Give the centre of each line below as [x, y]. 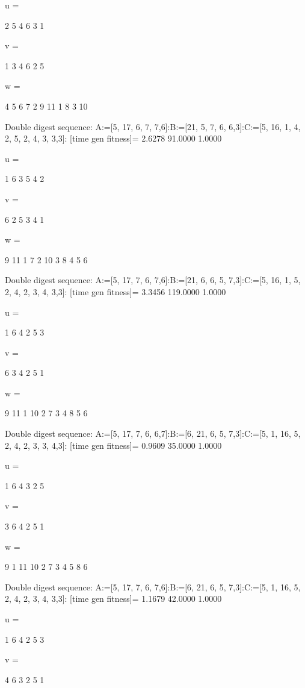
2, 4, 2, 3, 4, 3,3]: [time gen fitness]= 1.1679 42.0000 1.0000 [113, 599]
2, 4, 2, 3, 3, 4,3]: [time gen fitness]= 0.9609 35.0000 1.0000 [113, 445]
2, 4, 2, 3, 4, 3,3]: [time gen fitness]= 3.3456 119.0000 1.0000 [116, 291]
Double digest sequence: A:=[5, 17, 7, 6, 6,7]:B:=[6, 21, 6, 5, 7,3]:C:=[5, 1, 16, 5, [153, 433]
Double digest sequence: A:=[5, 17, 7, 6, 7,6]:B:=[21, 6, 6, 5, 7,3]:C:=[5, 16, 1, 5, [153, 280]
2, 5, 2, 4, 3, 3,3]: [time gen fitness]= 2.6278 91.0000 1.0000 [113, 138]
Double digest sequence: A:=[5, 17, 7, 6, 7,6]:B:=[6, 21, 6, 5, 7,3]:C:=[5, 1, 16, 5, [153, 586]
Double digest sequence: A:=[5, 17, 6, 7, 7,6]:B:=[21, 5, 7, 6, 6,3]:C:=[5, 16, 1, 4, [153, 126]
